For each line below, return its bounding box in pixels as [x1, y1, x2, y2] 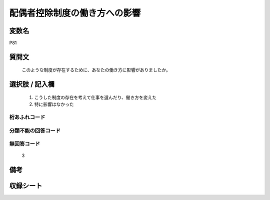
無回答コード [9, 140, 40, 147]
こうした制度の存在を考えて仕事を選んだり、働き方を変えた [34, 94, 157, 100]
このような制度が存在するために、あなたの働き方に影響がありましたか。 [21, 67, 171, 73]
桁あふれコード [9, 114, 45, 121]
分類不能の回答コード [9, 127, 61, 134]
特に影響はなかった [34, 101, 74, 107]
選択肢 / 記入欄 [9, 80, 55, 88]
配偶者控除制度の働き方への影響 [9, 7, 141, 18]
